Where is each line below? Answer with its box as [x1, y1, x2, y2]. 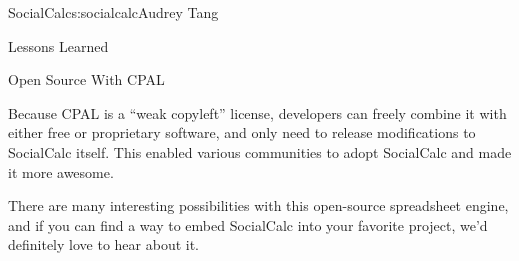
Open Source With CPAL [8, 69, 165, 90]
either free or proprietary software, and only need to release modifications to [8, 122, 476, 143]
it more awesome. [8, 161, 114, 182]
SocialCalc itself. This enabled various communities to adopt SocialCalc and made [8, 141, 512, 162]
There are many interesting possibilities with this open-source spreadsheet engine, [8, 195, 509, 216]
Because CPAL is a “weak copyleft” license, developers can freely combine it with [8, 102, 507, 123]
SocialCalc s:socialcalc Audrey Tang [8, 2, 219, 22]
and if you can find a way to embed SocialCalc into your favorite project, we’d [8, 214, 488, 235]
